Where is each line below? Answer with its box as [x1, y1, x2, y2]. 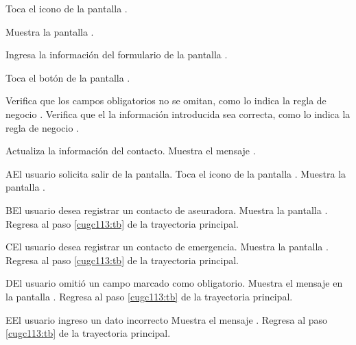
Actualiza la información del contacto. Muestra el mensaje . [5, 143, 256, 158]
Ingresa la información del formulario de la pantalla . [5, 47, 228, 62]
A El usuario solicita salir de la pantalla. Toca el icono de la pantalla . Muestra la [5, 166, 346, 180]
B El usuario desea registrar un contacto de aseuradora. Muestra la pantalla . [5, 202, 328, 217]
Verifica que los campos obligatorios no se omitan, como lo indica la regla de [5, 93, 327, 108]
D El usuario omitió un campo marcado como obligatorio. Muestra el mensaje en [5, 276, 343, 290]
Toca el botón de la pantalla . [5, 70, 130, 84]
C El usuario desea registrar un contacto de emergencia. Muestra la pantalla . [5, 239, 329, 254]
